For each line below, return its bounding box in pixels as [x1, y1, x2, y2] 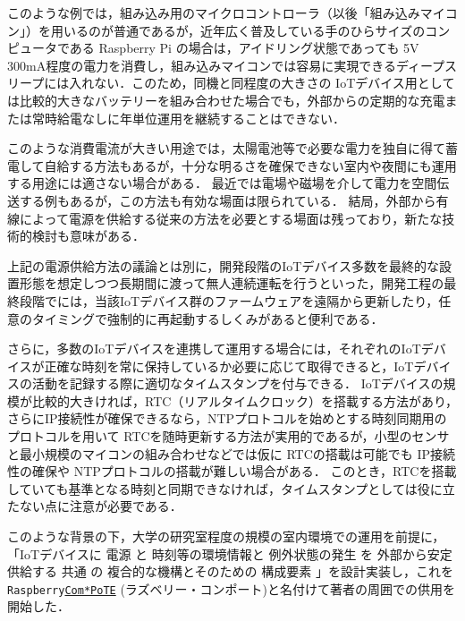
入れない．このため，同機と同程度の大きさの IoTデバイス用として [69, 73, 455, 92]
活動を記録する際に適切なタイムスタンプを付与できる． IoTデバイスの [31, 374, 444, 393]
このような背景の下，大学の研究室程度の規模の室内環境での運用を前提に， [7, 527, 445, 546]
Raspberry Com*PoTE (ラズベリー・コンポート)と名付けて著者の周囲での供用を [7, 579, 455, 598]
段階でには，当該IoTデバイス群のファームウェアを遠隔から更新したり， [19, 291, 439, 310]
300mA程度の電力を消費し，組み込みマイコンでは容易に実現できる [7, 55, 396, 74]
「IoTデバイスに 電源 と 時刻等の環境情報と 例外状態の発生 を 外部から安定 [7, 544, 452, 563]
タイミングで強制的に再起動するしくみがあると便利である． [31, 309, 384, 328]
